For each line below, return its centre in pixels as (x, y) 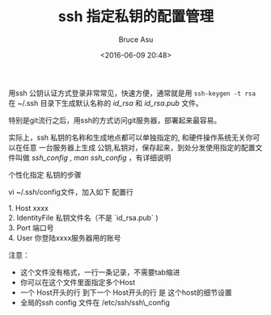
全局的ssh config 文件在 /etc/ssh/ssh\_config (95, 302)
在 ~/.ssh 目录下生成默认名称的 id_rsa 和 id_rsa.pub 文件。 (106, 103)
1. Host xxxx (28, 208)
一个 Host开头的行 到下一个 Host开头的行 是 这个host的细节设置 (126, 292)
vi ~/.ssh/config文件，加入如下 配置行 (71, 191)
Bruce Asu (136, 39)
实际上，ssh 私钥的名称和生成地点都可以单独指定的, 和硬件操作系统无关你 (131, 137)
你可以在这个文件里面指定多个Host (78, 282)
